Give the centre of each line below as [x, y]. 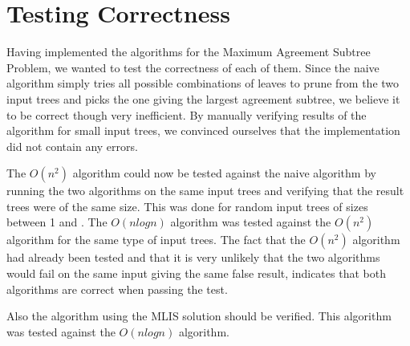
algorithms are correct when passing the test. [117, 289]
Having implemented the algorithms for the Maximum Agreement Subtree [189, 52]
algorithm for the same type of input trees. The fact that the [156, 240]
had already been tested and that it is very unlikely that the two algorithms [193, 257]
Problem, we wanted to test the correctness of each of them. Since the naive [193, 67]
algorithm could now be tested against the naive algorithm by [224, 173]
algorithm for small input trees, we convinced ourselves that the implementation [203, 130]
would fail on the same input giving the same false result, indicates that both [196, 273]
